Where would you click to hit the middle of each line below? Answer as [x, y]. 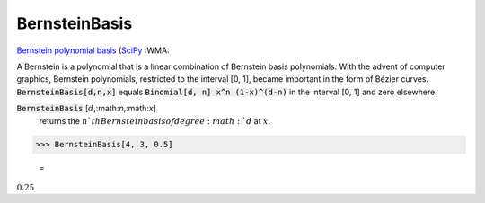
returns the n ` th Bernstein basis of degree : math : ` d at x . [155, 120]
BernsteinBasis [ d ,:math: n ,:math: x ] [87, 109]
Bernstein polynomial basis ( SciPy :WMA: [93, 50]
